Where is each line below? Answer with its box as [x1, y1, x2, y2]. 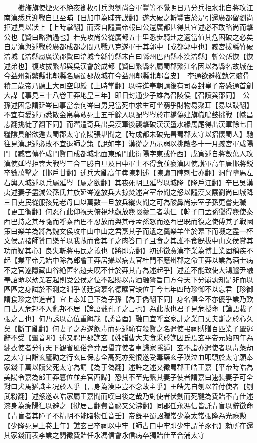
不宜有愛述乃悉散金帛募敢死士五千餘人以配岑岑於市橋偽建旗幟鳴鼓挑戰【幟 [4, 109, 246, 119]
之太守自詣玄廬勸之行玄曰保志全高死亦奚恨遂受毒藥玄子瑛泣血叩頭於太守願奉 [4, 352, 253, 362]
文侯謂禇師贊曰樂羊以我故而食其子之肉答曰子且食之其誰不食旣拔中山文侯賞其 [4, 235, 253, 246]
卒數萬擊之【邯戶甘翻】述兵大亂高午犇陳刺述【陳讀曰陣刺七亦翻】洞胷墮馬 [4, 167, 246, 178]
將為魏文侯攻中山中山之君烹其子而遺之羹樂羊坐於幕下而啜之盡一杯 [38, 225, 253, 236]
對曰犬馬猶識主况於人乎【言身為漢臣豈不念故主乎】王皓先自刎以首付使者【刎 [4, 381, 253, 391]
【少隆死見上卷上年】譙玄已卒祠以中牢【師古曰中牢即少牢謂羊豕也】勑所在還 [4, 420, 253, 430]
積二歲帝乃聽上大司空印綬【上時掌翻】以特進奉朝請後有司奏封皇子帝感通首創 [4, 80, 253, 90]
